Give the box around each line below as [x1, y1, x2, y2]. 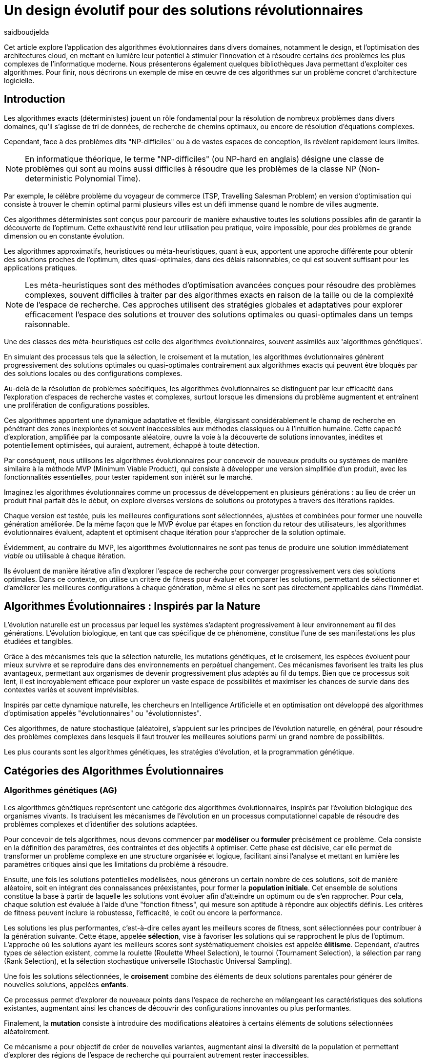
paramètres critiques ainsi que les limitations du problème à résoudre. [4, 860, 228, 868]
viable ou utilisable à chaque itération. [4, 551, 126, 560]
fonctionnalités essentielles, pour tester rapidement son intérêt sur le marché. [4, 472, 253, 481]
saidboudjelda [4, 27, 49, 36]
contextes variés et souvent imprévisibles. [4, 686, 139, 694]
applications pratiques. [4, 263, 77, 272]
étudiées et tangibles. [4, 637, 73, 646]
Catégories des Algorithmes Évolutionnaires [4, 764, 224, 777]
